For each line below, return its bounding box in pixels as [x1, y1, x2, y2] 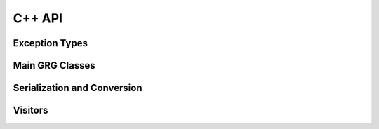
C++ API [13, 11, 63, 26]
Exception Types [13, 37, 88, 49]
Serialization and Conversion [13, 82, 142, 94]
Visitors [13, 104, 48, 116]
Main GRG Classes [13, 60, 95, 72]
